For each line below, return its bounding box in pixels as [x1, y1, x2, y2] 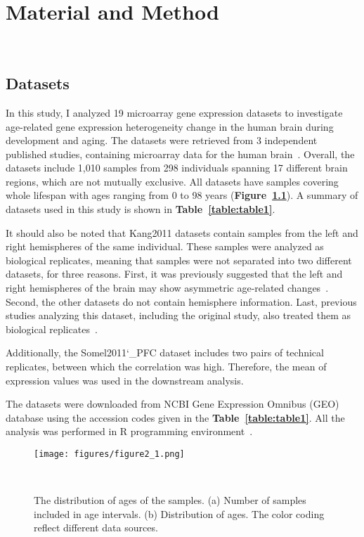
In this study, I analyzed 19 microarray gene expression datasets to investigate [6, 105, 343, 119]
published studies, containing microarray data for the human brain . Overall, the [6, 146, 355, 161]
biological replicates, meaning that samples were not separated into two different [6, 252, 352, 267]
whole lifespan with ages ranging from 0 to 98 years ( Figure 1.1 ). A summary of [6, 188, 358, 202]
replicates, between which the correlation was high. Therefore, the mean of [6, 359, 327, 374]
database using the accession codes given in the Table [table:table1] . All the [6, 410, 345, 425]
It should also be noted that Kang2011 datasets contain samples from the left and [6, 225, 358, 240]
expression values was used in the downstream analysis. [6, 373, 244, 387]
